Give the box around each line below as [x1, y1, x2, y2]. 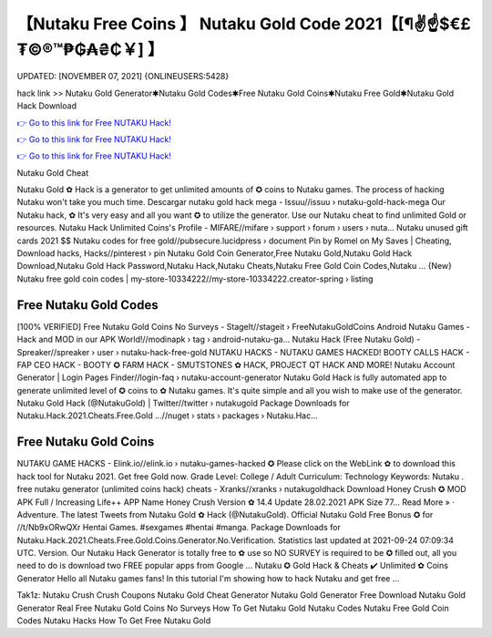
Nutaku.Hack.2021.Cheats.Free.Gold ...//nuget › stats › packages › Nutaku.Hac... [16, 410, 318, 421]
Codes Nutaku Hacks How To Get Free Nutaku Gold [16, 615, 211, 626]
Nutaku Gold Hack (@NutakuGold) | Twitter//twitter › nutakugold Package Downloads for [16, 397, 350, 409]
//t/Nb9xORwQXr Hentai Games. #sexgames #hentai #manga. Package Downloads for [16, 522, 341, 533]
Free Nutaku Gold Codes [16, 297, 159, 313]
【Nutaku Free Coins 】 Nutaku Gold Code [16, 14, 342, 34]
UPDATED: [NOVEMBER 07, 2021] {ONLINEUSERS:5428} [16, 71, 230, 82]
